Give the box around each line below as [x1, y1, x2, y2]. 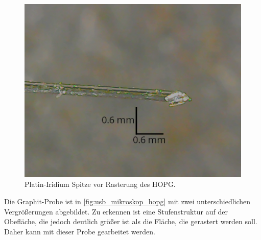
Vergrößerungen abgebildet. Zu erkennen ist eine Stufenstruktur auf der [4, 206, 228, 217]
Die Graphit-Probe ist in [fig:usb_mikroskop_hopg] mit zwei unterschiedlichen [4, 196, 251, 207]
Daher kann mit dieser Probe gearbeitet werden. [4, 226, 155, 236]
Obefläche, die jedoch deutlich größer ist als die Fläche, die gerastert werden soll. [4, 216, 257, 227]
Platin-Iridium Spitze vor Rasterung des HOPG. [25, 179, 176, 189]
